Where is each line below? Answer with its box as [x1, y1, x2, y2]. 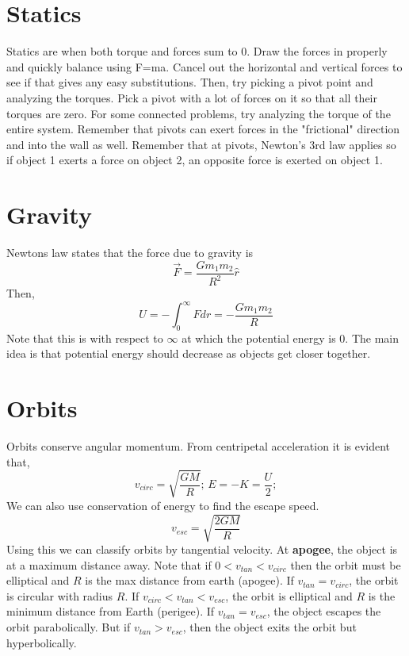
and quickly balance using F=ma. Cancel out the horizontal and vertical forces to [6, 58, 403, 75]
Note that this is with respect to [6, 329, 163, 346]
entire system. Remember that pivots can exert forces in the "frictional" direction [6, 121, 400, 137]
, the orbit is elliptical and [225, 587, 353, 604]
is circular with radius [6, 587, 113, 604]
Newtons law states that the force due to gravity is [6, 244, 254, 260]
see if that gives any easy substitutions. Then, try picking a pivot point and [6, 74, 373, 90]
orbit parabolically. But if [6, 619, 131, 635]
